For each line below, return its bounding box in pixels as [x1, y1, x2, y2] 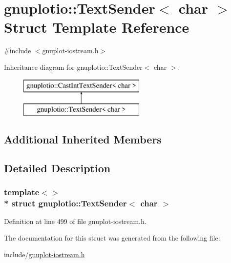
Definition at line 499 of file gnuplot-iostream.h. [4, 216, 147, 226]
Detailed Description [4, 160, 111, 175]
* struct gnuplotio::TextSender [4, 197, 127, 209]
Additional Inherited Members [4, 132, 162, 147]
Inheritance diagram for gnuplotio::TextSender [4, 61, 143, 72]
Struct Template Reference [4, 17, 189, 37]
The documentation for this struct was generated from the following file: [4, 232, 220, 243]
